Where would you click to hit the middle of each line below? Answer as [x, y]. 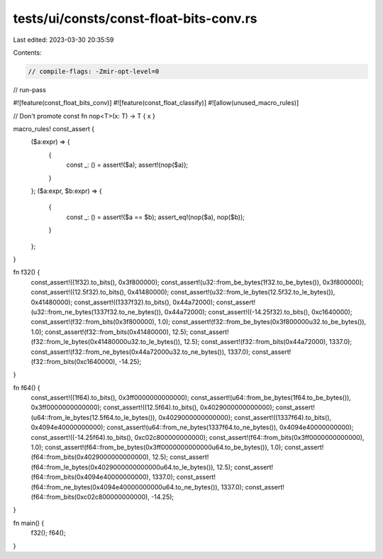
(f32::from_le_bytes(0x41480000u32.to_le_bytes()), [106, 342]
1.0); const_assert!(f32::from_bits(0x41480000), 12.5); [110, 332]
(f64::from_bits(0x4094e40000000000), [91, 477]
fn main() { [29, 523]
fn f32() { [27, 272]
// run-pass [29, 89]
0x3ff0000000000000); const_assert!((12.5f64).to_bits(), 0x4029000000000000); [152, 407]
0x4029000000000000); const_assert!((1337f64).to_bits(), [245, 417]
